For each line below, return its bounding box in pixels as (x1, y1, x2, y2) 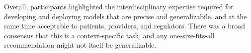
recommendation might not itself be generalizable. (4, 40, 157, 50)
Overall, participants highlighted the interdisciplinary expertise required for (4, 1, 234, 11)
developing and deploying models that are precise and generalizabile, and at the (4, 11, 247, 21)
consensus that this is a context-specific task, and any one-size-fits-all (4, 30, 215, 40)
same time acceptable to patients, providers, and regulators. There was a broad (4, 21, 246, 31)
